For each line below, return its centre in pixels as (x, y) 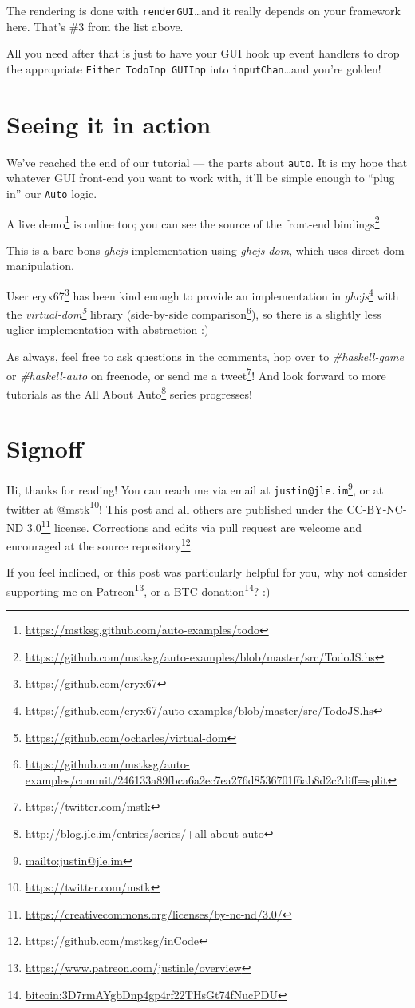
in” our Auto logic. (52, 193)
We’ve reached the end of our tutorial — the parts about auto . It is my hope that (207, 162)
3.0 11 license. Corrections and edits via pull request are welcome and (194, 526)
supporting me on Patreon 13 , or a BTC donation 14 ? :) (138, 589)
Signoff (45, 448)
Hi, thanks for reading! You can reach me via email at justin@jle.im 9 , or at (195, 488)
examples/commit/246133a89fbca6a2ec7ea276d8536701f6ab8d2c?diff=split (206, 779)
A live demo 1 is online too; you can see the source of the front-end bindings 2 (193, 222)
